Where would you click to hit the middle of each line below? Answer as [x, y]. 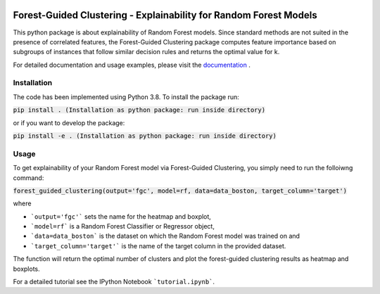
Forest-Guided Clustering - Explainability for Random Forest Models [165, 15]
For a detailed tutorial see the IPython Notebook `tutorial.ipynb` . [114, 282]
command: [28, 178]
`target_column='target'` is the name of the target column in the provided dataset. [158, 245]
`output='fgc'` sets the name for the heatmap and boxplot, [121, 216]
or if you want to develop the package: [69, 122]
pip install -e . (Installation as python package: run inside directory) [145, 136]
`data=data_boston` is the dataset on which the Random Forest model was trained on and [165, 236]
